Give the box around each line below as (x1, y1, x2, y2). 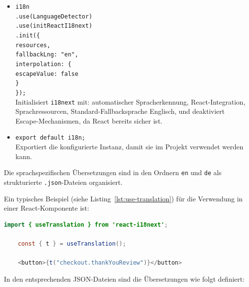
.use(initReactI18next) (15, 22, 93, 30)
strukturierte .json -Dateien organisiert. (4, 177, 123, 187)
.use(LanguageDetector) (15, 13, 93, 20)
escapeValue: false (15, 70, 78, 77)
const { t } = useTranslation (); (18, 240, 126, 247)
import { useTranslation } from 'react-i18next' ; (4, 221, 168, 228)
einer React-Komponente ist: (4, 203, 89, 213)
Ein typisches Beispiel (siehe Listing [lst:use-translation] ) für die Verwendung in (4, 193, 243, 203)
